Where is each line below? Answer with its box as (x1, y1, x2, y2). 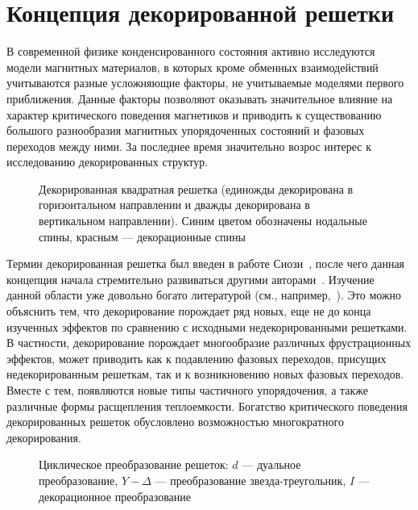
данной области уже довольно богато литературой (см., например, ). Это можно (6, 286, 402, 303)
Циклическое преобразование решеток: (39, 456, 229, 473)
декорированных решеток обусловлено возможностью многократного (6, 413, 344, 430)
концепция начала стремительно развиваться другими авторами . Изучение (6, 270, 375, 287)
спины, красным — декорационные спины (39, 228, 246, 245)
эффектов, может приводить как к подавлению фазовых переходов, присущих (6, 349, 387, 366)
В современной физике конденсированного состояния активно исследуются (6, 43, 375, 60)
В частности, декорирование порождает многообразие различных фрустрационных (6, 334, 412, 351)
